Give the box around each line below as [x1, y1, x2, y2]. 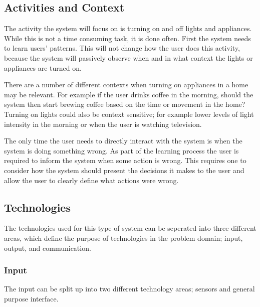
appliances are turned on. [4, 62, 82, 73]
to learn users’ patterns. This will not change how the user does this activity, [4, 43, 240, 53]
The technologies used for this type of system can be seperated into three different [4, 223, 256, 233]
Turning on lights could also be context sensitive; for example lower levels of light [4, 108, 254, 119]
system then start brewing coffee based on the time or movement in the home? [4, 99, 245, 109]
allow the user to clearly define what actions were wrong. [4, 175, 179, 185]
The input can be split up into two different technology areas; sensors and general [4, 283, 255, 294]
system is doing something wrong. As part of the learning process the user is [4, 145, 239, 156]
